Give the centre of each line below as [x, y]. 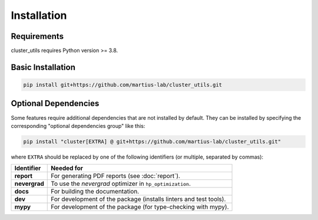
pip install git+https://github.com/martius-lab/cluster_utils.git [123, 85]
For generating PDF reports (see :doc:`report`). [116, 176]
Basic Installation [43, 67]
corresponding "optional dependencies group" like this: [78, 126]
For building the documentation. [95, 192]
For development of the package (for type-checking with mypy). [140, 207]
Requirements [37, 36]
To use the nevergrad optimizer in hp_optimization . [121, 184]
